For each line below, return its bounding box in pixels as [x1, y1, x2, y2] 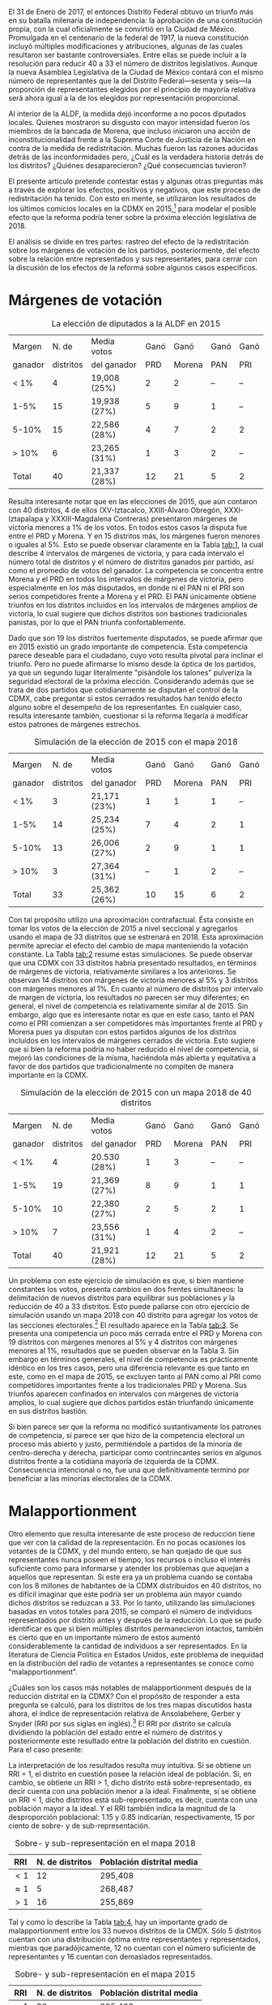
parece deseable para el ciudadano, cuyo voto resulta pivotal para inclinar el [8, 650, 264, 660]
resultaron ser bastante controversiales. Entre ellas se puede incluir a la [8, 50, 247, 59]
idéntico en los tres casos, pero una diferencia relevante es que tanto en [8, 1363, 249, 1373]
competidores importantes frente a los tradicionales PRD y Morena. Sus [8, 1381, 248, 1390]
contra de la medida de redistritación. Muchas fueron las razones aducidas [8, 144, 259, 153]
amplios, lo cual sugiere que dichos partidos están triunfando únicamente [8, 1398, 254, 1407]
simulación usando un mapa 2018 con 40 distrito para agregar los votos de [8, 1310, 258, 1320]
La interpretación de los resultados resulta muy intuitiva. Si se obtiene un [8, 1760, 252, 1769]
